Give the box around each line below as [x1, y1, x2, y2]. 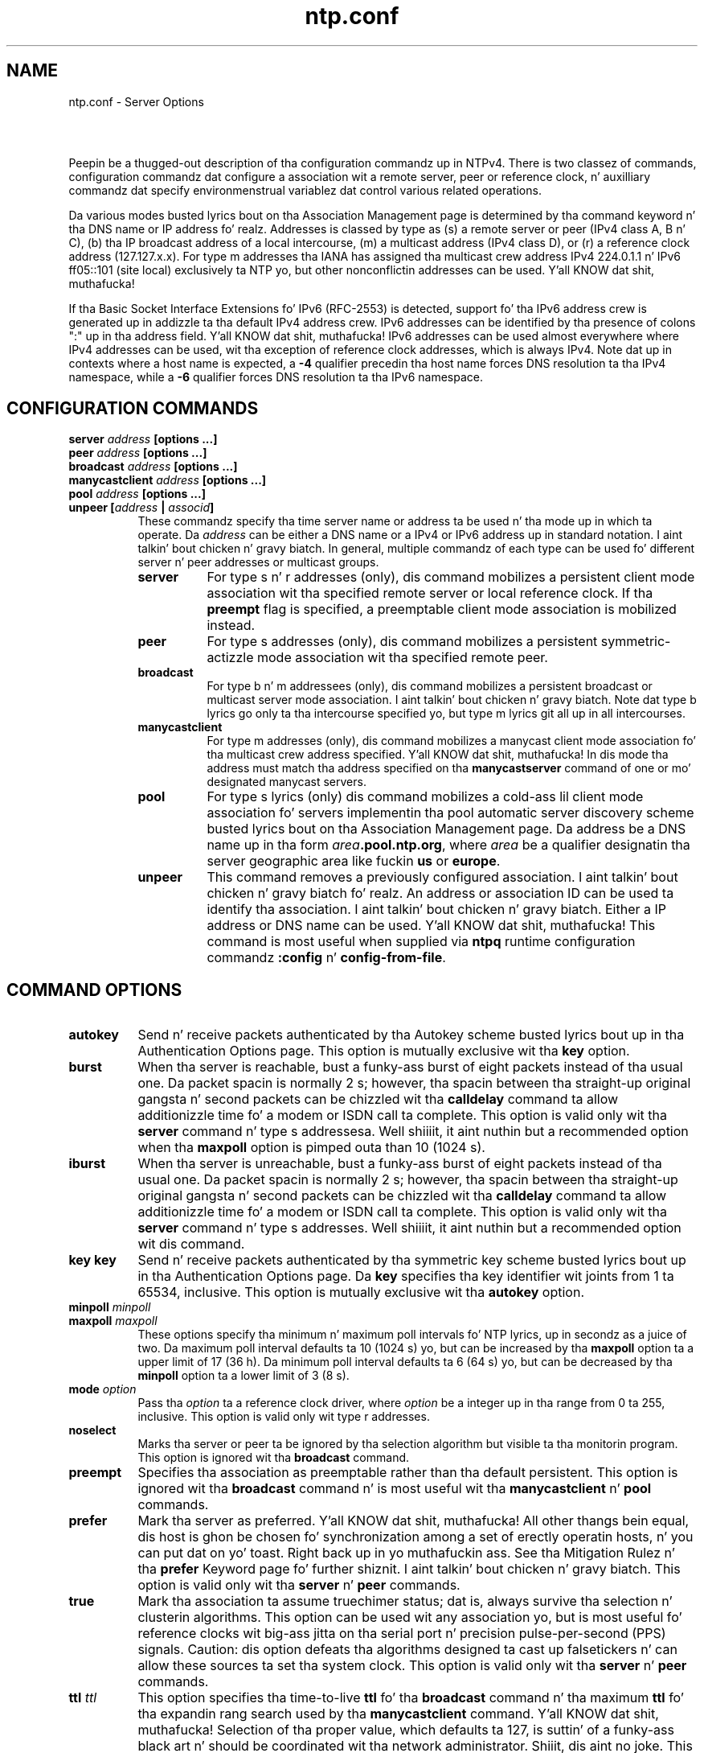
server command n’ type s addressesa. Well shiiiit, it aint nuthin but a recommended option [137, 1123, 689, 1140]
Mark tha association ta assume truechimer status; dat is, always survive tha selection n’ [137, 1593, 673, 1610]
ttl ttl [68, 1689, 97, 1706]
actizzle [207, 649, 254, 666]
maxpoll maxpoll [68, 1314, 158, 1328]
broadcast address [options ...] [68, 459, 238, 474]
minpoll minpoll [68, 1300, 151, 1315]
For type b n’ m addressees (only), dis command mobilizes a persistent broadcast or [207, 679, 653, 693]
